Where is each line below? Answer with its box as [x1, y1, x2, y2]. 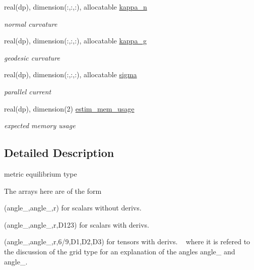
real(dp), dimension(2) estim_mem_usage [4, 103, 135, 114]
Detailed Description [4, 145, 114, 160]
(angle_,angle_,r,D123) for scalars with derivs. [4, 219, 150, 230]
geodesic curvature [4, 52, 60, 63]
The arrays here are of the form [4, 185, 102, 196]
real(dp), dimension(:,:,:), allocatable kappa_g [4, 35, 147, 46]
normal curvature [4, 18, 57, 29]
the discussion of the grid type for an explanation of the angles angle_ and [4, 246, 235, 256]
